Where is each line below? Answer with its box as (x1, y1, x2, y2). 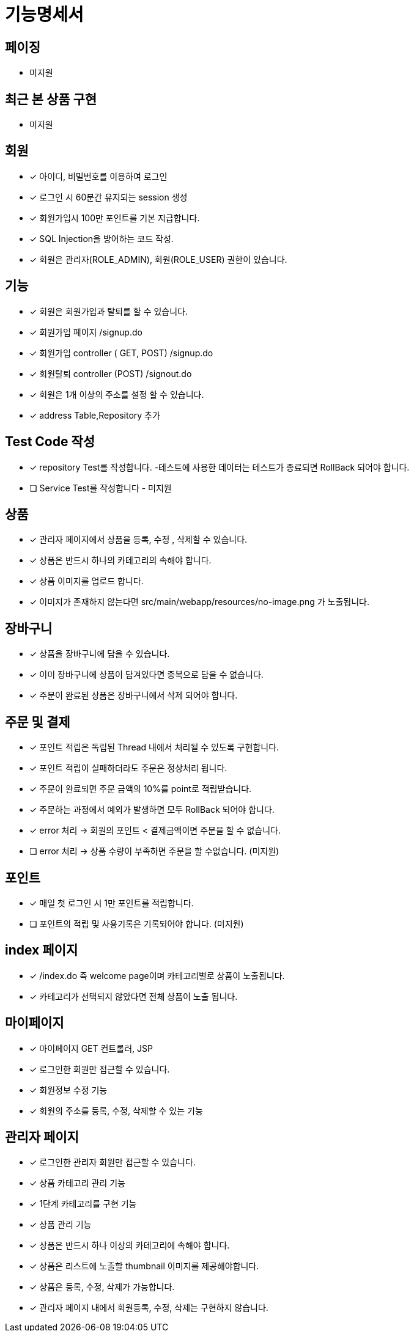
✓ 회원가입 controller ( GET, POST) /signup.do (29, 347, 213, 358)
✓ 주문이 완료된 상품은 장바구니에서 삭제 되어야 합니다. (29, 690, 238, 701)
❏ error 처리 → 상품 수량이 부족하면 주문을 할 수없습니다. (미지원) (29, 846, 279, 857)
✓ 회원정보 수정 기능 (29, 1084, 108, 1095)
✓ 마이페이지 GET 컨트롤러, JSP (29, 1043, 153, 1054)
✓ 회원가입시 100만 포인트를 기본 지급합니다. (29, 212, 200, 223)
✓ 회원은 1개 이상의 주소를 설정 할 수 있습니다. (29, 389, 204, 400)
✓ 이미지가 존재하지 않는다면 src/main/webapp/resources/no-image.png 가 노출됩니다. (29, 596, 370, 607)
